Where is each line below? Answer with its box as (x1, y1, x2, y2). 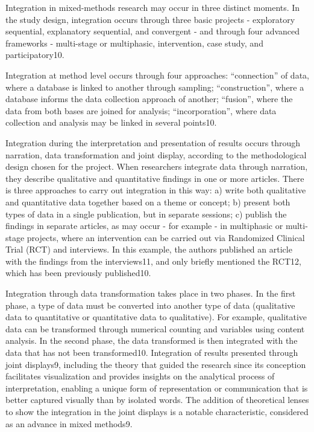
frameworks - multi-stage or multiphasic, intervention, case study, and (5, 36, 263, 49)
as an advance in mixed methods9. (5, 417, 133, 430)
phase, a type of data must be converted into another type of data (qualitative (5, 298, 295, 311)
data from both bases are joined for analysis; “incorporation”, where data (5, 104, 277, 117)
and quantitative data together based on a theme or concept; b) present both (5, 195, 290, 208)
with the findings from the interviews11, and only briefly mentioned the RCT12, (5, 254, 301, 267)
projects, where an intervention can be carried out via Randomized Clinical (27, 231, 305, 243)
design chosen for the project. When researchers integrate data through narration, (5, 160, 308, 173)
